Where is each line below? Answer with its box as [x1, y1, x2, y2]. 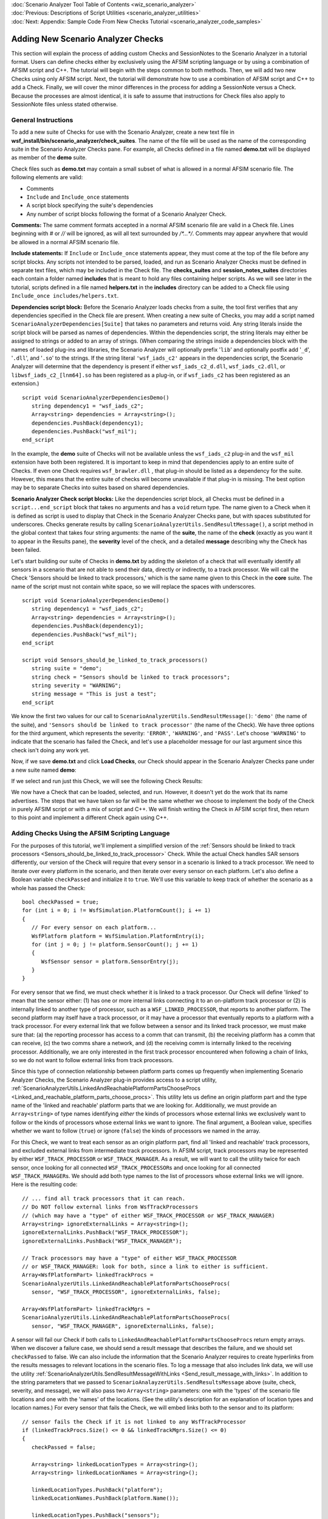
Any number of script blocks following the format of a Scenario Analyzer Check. [26, 210, 227, 218]
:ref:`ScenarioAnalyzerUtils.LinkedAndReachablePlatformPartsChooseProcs [11, 1085, 200, 1092]
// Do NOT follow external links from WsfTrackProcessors [22, 1204, 199, 1210]
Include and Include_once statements [26, 193, 129, 201]
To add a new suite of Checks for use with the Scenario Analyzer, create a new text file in [11, 128, 235, 136]
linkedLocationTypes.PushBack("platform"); [31, 1486, 163, 1493]
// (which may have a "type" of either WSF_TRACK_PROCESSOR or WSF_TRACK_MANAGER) [22, 1212, 275, 1219]
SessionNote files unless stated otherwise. [11, 101, 118, 108]
